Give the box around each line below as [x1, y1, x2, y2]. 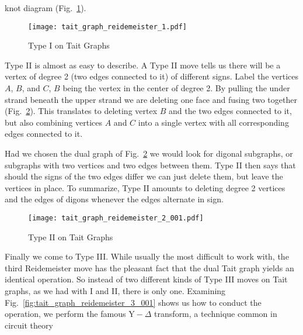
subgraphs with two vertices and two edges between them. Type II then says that [5, 158, 296, 171]
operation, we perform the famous [5, 308, 126, 320]
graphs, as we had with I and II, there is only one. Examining [5, 285, 226, 296]
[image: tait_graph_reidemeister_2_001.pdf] [28, 213, 204, 222]
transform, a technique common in [154, 308, 277, 320]
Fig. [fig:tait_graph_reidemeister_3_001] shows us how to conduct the [5, 296, 262, 308]
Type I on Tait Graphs [28, 39, 110, 51]
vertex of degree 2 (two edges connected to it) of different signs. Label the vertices [5, 70, 299, 82]
